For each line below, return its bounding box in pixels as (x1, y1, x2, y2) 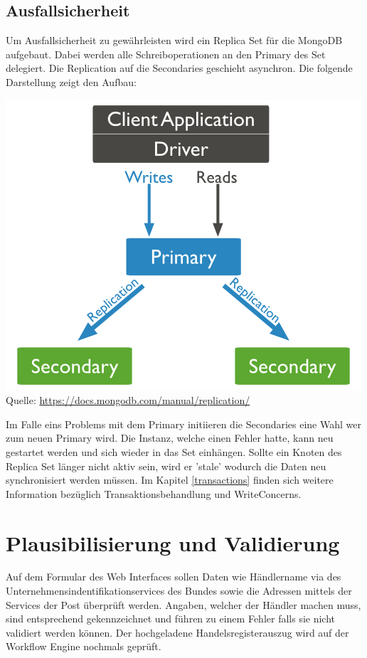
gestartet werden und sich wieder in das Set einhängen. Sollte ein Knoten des (6, 444, 342, 459)
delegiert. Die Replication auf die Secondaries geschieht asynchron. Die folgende (6, 60, 353, 75)
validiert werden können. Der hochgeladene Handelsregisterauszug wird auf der (6, 625, 349, 640)
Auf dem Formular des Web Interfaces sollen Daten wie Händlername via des (6, 569, 341, 584)
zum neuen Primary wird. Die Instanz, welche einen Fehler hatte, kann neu (6, 430, 334, 445)
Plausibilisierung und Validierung (6, 528, 340, 557)
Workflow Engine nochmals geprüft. (6, 639, 161, 654)
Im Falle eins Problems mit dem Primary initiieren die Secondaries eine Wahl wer (6, 416, 361, 431)
